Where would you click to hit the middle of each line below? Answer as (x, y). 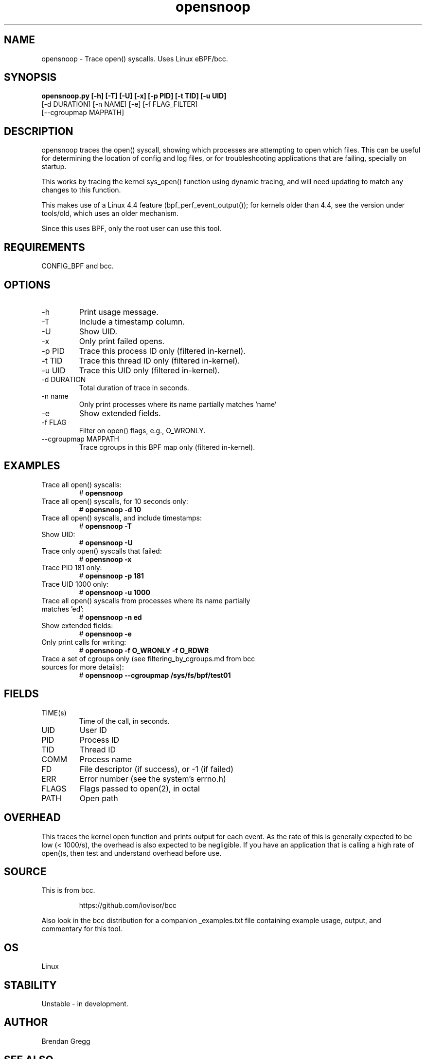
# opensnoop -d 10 (110, 509)
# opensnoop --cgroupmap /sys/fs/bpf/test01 (155, 675)
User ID (93, 730)
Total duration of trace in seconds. (134, 387)
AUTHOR (26, 1022)
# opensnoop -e (105, 634)
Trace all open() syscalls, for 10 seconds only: (115, 501)
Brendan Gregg (66, 1041)
